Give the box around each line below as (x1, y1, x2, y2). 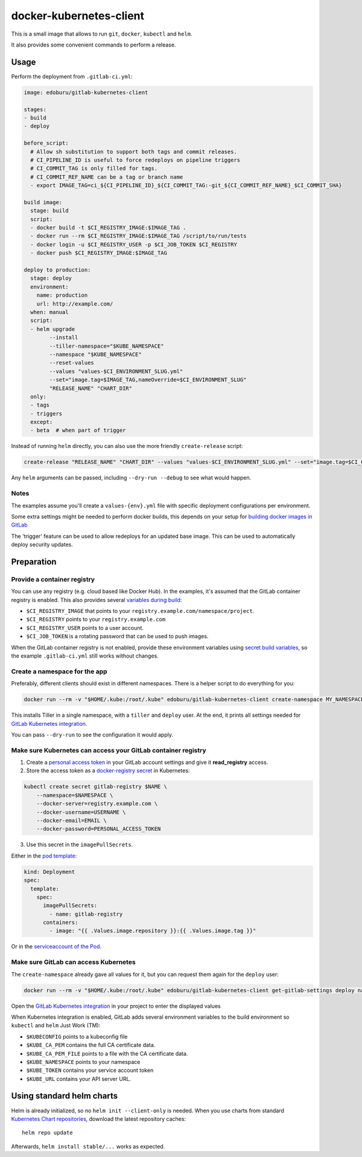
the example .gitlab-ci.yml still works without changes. (11, 652, 159, 659)
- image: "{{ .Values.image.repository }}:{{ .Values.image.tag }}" (49, 928, 256, 934)
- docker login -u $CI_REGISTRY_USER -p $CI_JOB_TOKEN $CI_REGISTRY (30, 241, 238, 248)
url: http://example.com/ (36, 300, 113, 307)
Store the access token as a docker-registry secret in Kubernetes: (26, 767, 190, 774)
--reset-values (49, 359, 95, 367)
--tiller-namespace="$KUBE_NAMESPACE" (49, 342, 164, 350)
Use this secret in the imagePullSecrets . (26, 841, 133, 848)
